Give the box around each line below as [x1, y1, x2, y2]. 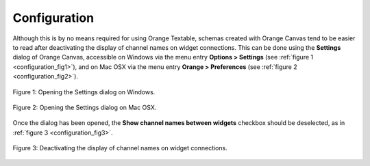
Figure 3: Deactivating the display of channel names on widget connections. [12, 144, 227, 152]
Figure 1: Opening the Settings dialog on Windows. [12, 87, 156, 96]
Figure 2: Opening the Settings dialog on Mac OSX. [12, 103, 157, 111]
